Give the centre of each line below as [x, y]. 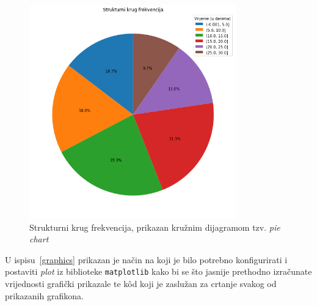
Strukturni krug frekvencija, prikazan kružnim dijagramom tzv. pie [155, 227]
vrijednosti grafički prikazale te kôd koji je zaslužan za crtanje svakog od [141, 284]
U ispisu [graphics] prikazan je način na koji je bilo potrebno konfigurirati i [146, 259]
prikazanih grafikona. [44, 295]
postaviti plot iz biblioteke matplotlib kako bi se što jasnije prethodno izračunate [158, 271]
